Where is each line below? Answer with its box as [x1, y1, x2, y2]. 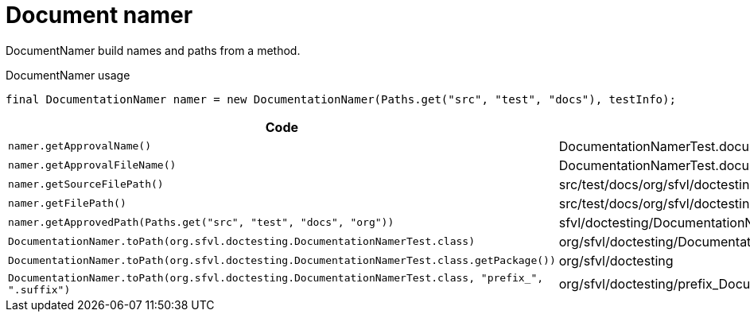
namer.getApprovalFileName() [8, 159, 177, 172]
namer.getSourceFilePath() [8, 178, 164, 191]
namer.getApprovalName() [8, 140, 152, 153]
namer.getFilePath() [8, 197, 126, 210]
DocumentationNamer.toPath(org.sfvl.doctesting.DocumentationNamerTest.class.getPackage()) [8, 254, 556, 267]
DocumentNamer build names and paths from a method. [6, 43, 301, 57]
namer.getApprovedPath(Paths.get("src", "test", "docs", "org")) [8, 216, 394, 229]
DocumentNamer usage [6, 68, 130, 82]
